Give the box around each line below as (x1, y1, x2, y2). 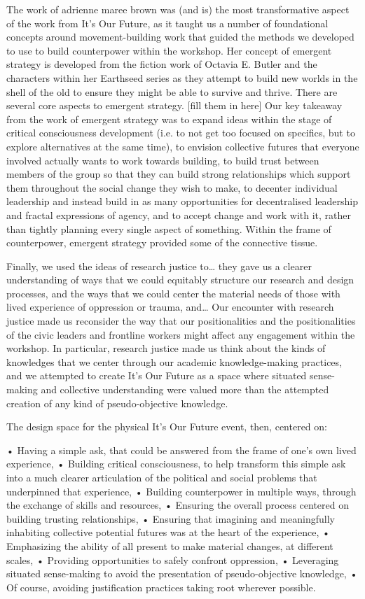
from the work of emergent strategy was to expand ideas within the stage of (6, 111, 332, 126)
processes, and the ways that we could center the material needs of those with (6, 286, 340, 300)
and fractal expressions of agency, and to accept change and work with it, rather (6, 207, 351, 222)
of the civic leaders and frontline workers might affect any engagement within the (6, 327, 355, 341)
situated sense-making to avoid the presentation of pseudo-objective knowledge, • (6, 566, 358, 581)
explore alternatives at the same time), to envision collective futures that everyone (6, 139, 359, 153)
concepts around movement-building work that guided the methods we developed (6, 29, 354, 44)
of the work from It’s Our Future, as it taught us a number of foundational (6, 15, 329, 30)
